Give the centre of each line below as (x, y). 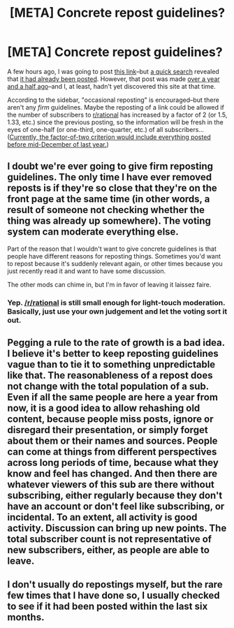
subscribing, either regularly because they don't (115, 496)
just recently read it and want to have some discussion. (87, 271)
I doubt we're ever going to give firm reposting (110, 167)
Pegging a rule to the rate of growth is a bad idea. (116, 343)
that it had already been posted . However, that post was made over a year (114, 79)
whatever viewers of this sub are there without (111, 484)
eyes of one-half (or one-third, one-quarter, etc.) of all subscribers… (106, 129)
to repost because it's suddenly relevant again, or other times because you (115, 263)
